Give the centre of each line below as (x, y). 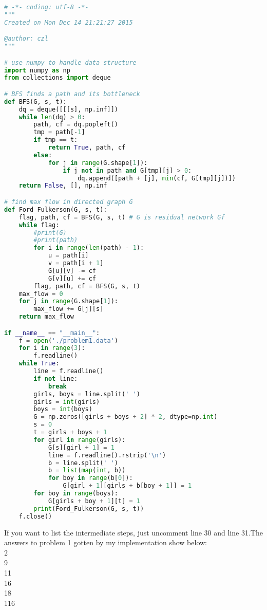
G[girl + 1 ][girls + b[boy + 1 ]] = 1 (127, 486)
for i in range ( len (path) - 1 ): (89, 248)
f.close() (35, 516)
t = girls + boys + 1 (70, 432)
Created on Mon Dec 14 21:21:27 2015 (69, 22)
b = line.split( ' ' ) (83, 463)
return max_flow (46, 317)
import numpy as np (37, 70)
